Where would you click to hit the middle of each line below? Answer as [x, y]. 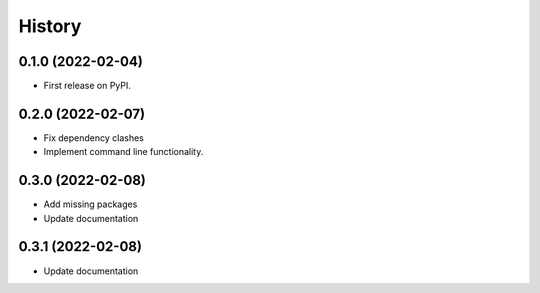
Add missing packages [90, 204]
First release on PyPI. [87, 86]
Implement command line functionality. [123, 152]
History [50, 26]
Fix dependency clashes [93, 137]
